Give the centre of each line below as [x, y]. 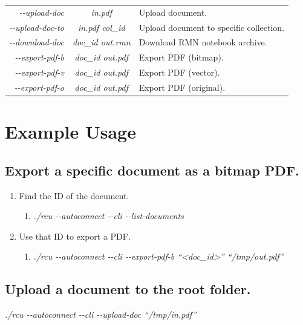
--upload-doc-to [37, 27]
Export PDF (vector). [179, 72]
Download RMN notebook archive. [203, 42]
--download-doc [37, 42]
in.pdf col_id [101, 27]
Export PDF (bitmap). [181, 57]
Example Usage [70, 132]
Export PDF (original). [182, 87]
